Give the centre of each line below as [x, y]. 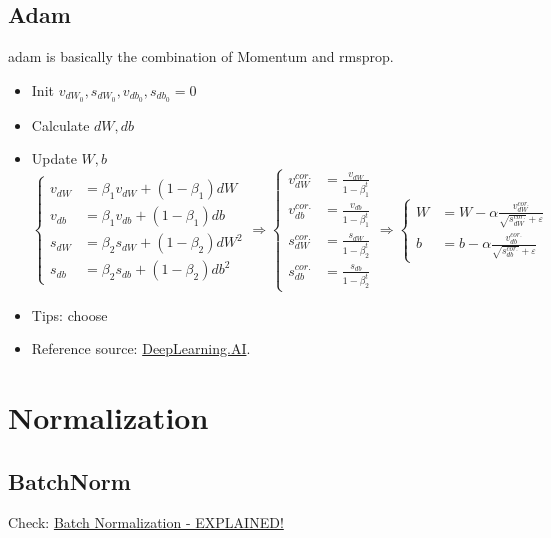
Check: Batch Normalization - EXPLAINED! [146, 522]
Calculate [60, 124]
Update [54, 158]
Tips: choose [69, 314]
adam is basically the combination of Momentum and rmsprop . [201, 56]
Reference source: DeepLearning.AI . [141, 348]
